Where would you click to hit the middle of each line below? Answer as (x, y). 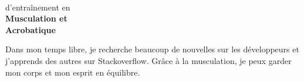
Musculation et (36, 18)
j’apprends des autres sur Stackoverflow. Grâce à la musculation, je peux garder (148, 60)
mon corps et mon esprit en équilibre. (73, 72)
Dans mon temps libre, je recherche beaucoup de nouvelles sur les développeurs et (152, 49)
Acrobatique (31, 29)
